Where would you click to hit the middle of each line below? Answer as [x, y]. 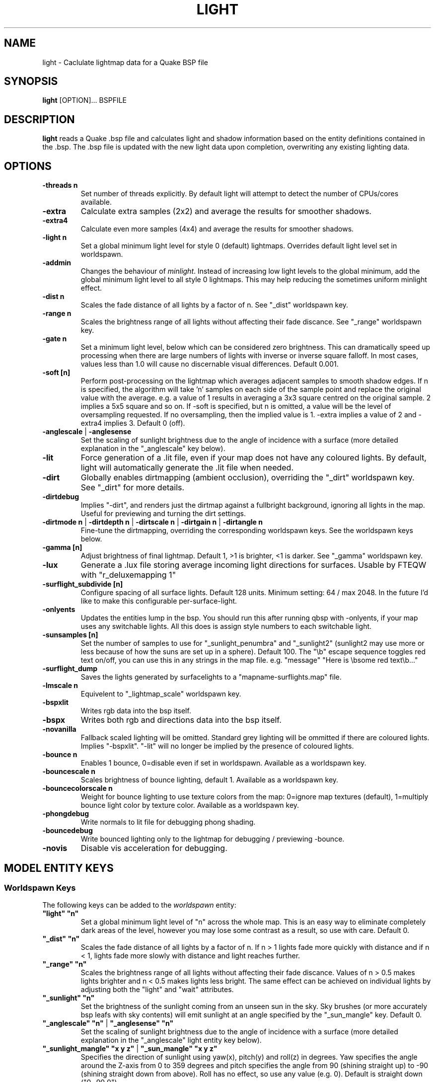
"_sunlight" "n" [69, 998]
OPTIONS [28, 166]
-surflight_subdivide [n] [83, 584]
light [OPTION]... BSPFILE [84, 100]
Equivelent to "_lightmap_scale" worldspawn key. [161, 694]
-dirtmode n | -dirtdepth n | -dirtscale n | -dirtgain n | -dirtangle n [152, 522]
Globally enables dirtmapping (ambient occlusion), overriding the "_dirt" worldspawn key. [248, 478]
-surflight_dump [70, 669]
